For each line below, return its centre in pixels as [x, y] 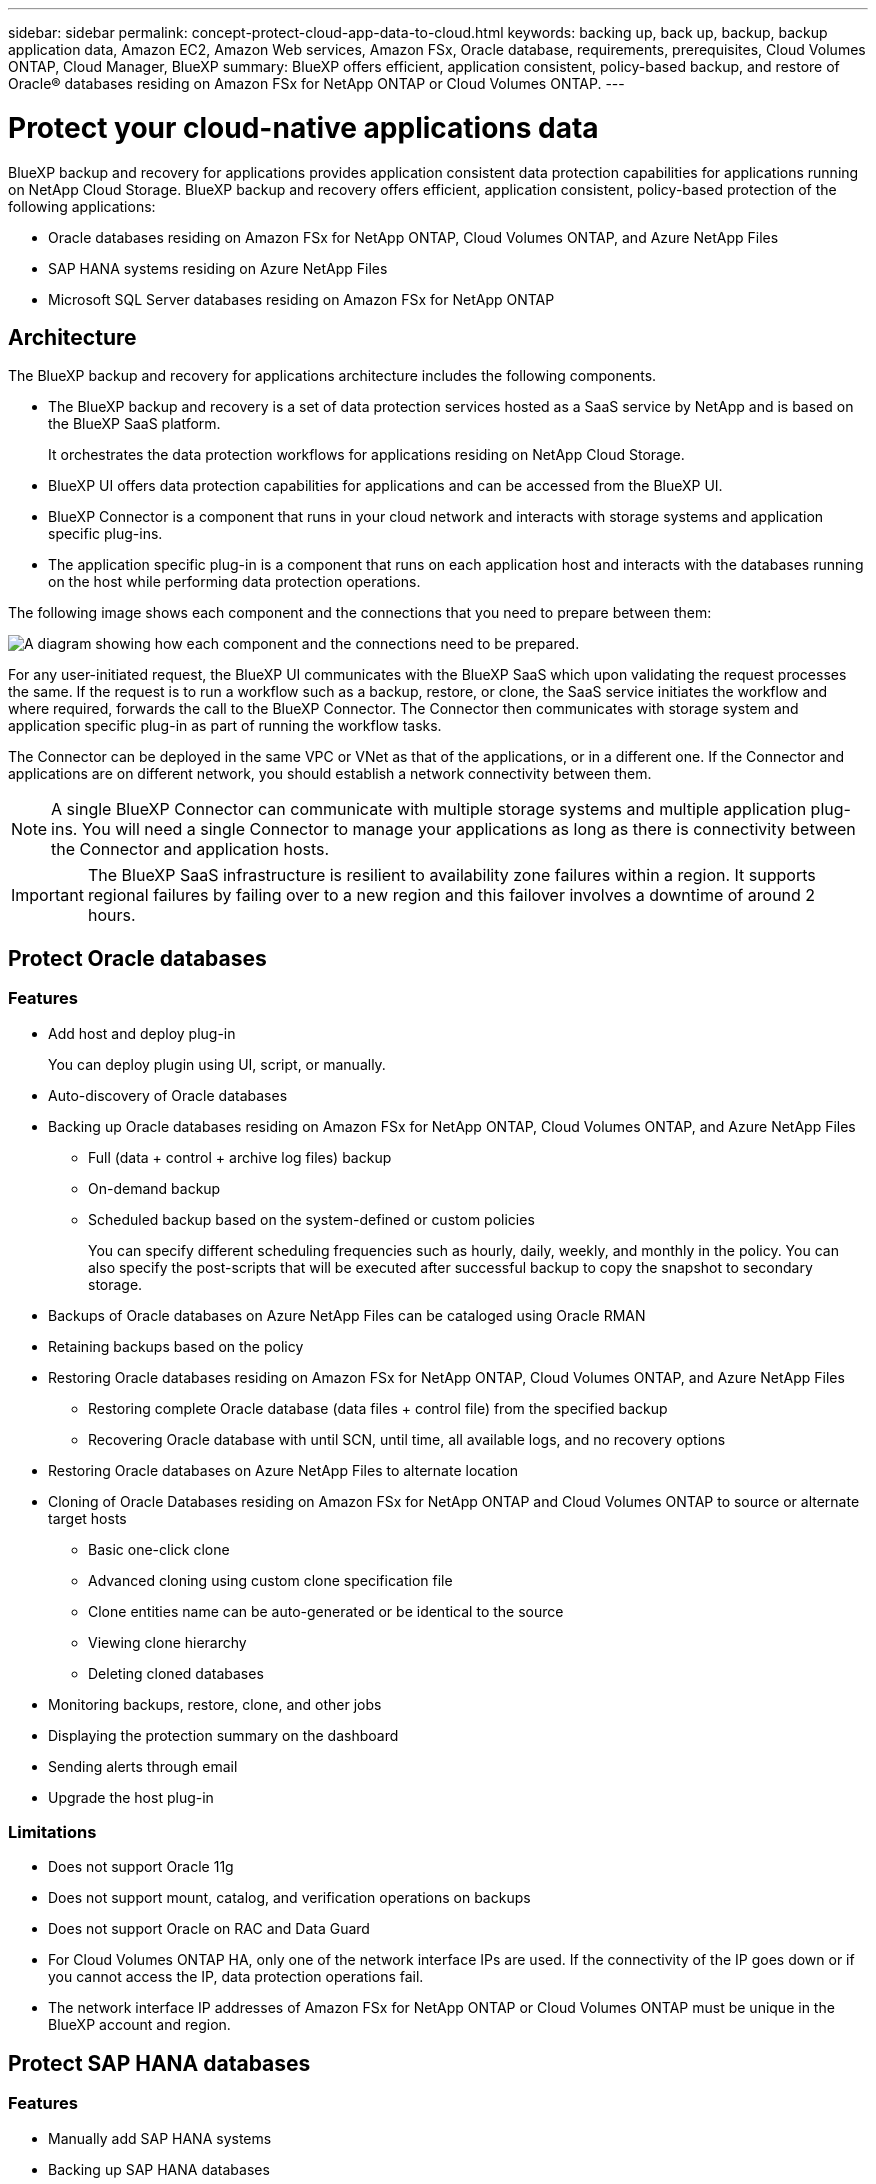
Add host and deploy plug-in [142, 1033]
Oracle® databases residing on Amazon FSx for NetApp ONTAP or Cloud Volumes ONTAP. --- [316, 83]
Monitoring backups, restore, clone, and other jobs [215, 1704]
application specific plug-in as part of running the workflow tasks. [225, 726]
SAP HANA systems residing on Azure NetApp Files [218, 268]
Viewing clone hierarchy [167, 1642]
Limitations [52, 1831]
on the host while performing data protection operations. [234, 582]
